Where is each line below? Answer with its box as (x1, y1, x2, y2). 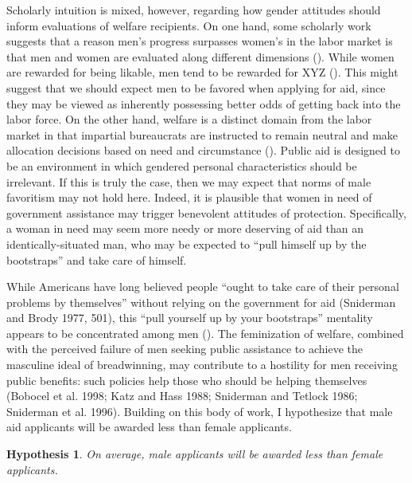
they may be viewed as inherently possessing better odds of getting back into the (6, 95, 401, 112)
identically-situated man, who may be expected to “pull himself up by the (6, 235, 367, 252)
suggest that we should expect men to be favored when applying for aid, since (6, 79, 386, 96)
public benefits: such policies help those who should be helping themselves (6, 371, 367, 388)
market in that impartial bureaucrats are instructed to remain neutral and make (6, 126, 398, 143)
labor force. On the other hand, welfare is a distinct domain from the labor (6, 111, 372, 128)
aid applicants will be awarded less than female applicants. (6, 418, 292, 435)
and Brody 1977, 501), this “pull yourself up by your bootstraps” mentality (6, 309, 373, 326)
